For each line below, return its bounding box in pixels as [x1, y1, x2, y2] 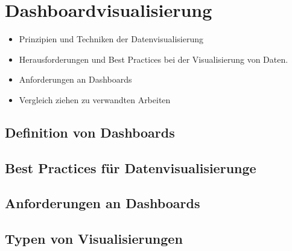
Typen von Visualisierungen [5, 229, 183, 248]
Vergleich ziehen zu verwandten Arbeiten [19, 93, 171, 106]
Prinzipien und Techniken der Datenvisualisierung [19, 33, 204, 45]
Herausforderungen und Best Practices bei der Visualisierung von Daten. [19, 52, 288, 65]
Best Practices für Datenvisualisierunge [5, 158, 256, 177]
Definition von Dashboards [5, 122, 175, 141]
